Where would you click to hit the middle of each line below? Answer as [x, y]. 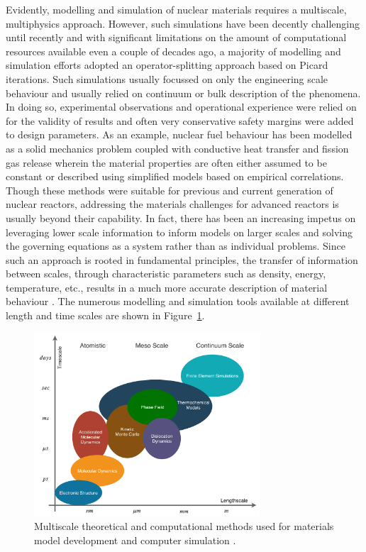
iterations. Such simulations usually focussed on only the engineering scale [167, 78]
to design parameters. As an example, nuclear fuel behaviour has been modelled [179, 134]
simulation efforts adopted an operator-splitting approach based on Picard [167, 65]
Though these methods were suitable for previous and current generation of [170, 190]
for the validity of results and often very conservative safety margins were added [180, 120]
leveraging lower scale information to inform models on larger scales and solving [179, 232]
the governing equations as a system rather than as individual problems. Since [176, 246]
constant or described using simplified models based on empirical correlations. [175, 176]
